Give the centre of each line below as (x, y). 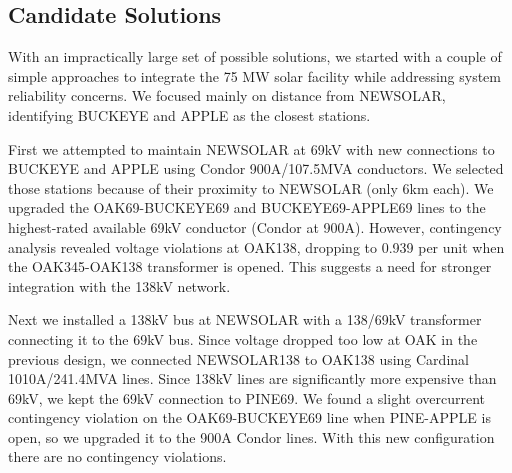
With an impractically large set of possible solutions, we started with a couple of (255, 56)
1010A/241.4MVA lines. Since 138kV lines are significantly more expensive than (252, 378)
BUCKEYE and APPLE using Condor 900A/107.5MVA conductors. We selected (256, 168)
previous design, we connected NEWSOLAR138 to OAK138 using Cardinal (238, 358)
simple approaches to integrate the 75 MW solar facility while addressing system (254, 75)
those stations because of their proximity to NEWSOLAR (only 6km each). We (251, 187)
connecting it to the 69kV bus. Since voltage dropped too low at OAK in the (243, 338)
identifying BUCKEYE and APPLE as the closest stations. (189, 114)
